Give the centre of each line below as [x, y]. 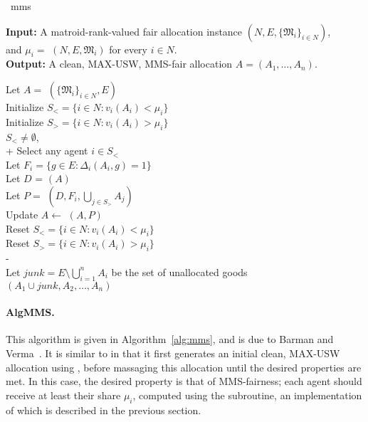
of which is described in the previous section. [104, 410]
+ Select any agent [47, 151]
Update [22, 214]
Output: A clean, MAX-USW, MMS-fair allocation [119, 64]
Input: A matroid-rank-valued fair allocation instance [124, 31]
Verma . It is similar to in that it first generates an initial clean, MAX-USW [173, 353]
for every [128, 49]
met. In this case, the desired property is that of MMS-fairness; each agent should [184, 381]
